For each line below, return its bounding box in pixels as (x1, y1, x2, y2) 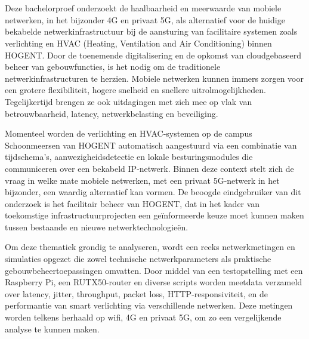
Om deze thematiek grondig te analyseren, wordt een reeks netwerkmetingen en (5, 241, 295, 253)
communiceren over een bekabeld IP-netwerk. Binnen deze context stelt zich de (5, 162, 294, 174)
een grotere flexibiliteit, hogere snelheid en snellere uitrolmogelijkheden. (5, 84, 266, 96)
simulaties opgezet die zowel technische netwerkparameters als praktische (5, 252, 271, 265)
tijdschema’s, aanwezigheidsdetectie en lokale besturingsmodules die (5, 150, 253, 163)
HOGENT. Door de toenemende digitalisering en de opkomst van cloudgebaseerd (5, 48, 302, 61)
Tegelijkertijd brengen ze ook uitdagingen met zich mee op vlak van (5, 95, 252, 107)
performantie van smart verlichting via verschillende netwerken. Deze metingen (5, 299, 293, 312)
